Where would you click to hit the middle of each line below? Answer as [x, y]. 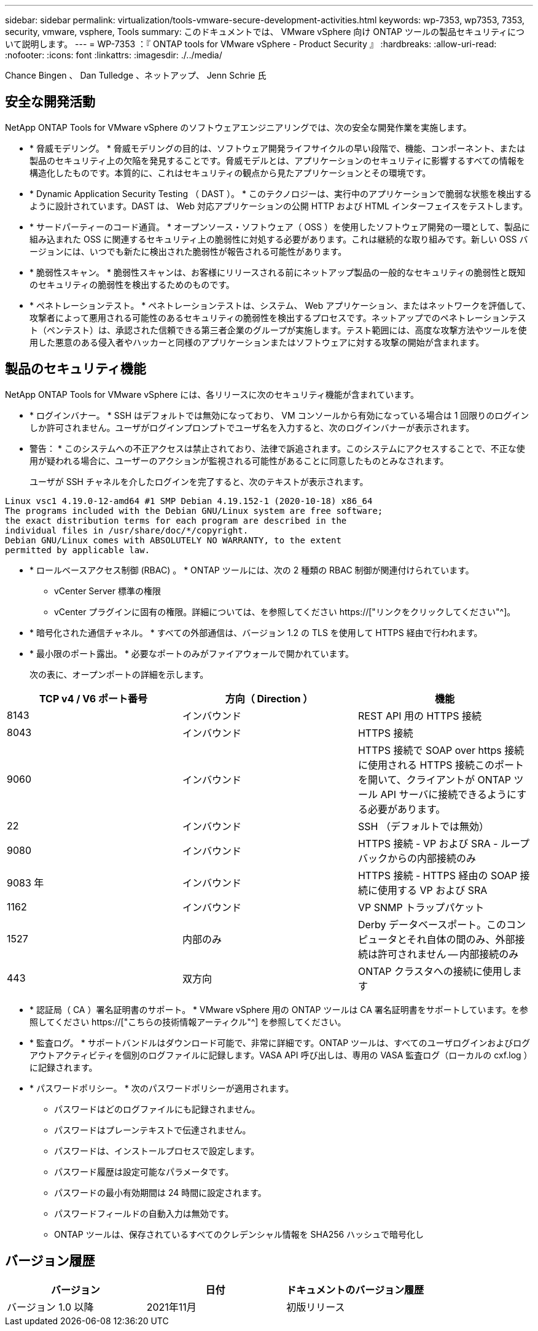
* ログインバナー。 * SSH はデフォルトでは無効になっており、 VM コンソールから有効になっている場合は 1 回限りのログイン [279, 415]
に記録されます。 [64, 1067]
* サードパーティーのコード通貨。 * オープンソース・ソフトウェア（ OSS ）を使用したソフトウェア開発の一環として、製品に [280, 227]
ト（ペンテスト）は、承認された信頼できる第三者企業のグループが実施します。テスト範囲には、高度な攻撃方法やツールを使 [278, 330]
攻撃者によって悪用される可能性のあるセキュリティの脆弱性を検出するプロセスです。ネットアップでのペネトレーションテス [278, 317]
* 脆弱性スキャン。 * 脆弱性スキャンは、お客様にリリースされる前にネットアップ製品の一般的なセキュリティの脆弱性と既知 [278, 272]
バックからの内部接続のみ [417, 858]
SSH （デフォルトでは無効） [423, 826]
